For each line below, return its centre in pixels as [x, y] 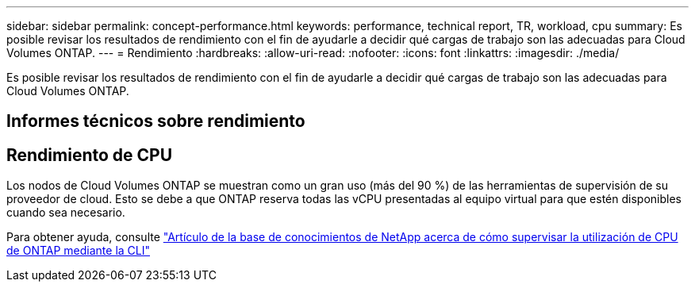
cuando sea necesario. [66, 213]
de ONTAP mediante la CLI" [78, 251]
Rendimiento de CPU [90, 155]
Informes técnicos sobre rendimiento [156, 121]
